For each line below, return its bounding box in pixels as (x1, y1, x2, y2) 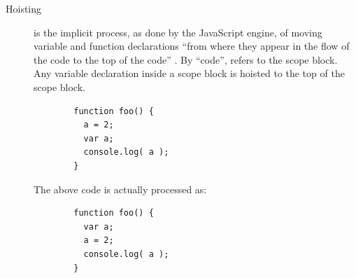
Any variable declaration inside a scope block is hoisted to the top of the (34, 66, 345, 81)
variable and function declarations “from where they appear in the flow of (34, 39, 350, 53)
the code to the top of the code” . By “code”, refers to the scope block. (34, 52, 338, 67)
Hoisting (6, 1, 42, 15)
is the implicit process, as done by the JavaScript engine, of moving (34, 25, 322, 39)
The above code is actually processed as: (34, 181, 207, 196)
